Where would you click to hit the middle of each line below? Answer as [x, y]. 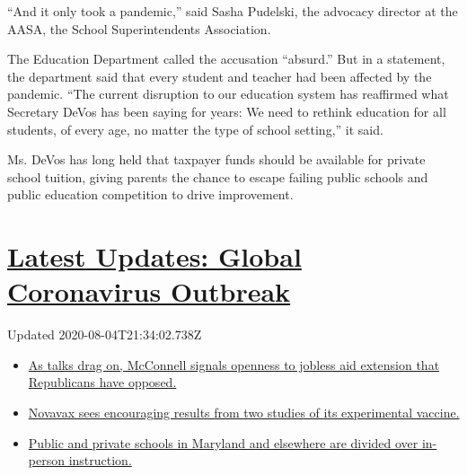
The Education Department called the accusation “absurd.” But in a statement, [226, 59]
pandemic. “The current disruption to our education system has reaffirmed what [228, 94]
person [46, 460]
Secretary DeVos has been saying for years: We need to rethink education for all [227, 111]
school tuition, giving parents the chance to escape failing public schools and [218, 176]
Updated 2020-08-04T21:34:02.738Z [105, 334]
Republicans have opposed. [102, 382]
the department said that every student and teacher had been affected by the [220, 76]
